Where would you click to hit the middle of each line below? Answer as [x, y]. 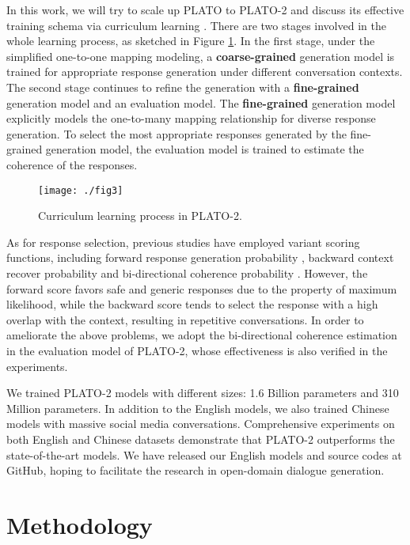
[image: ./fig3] [81, 190]
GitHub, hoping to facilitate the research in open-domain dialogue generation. [196, 470]
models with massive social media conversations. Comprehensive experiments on [201, 424]
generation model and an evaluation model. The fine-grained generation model [201, 102]
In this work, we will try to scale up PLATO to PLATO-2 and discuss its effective [205, 9]
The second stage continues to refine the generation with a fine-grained [183, 87]
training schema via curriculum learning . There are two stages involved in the [196, 25]
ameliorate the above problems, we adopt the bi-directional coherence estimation [202, 335]
